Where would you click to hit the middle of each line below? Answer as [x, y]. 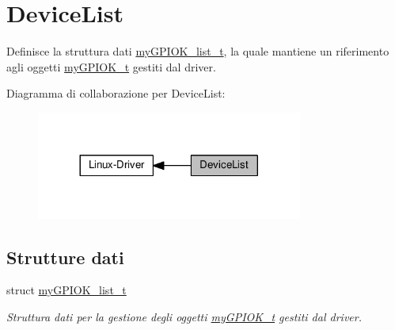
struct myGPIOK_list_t [66, 290]
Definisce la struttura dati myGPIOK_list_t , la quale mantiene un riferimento [198, 51]
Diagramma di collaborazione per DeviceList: [116, 93]
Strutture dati [65, 257]
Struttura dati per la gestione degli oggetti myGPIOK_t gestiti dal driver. [184, 316]
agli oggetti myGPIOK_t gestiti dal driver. [111, 66]
